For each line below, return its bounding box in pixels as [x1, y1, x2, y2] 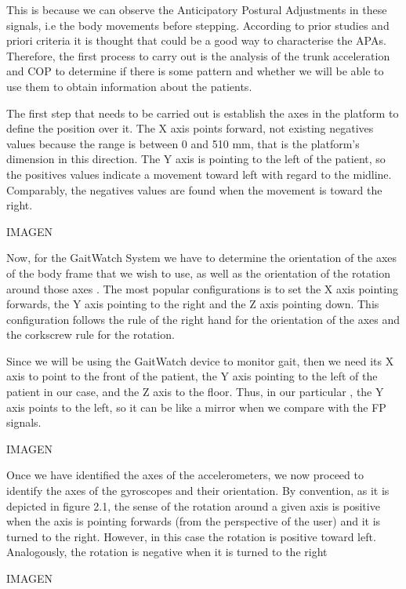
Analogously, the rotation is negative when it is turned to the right [6, 544, 328, 560]
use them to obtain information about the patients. [6, 78, 252, 94]
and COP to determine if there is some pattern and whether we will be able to [6, 63, 384, 79]
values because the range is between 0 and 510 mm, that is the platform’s [6, 135, 360, 151]
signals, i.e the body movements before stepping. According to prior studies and [6, 16, 390, 33]
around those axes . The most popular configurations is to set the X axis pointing [6, 280, 398, 296]
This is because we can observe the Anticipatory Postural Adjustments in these [6, 2, 387, 17]
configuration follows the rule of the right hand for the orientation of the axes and [6, 311, 401, 327]
